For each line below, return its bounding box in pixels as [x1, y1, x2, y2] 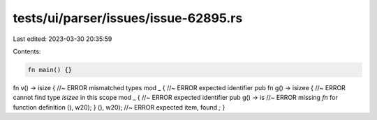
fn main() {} [27, 66, 73, 74]
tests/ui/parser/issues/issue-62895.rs [13, 10, 243, 26]
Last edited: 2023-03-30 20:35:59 [13, 35, 112, 43]
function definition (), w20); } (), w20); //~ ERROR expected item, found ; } [13, 103, 226, 111]
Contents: [13, 47, 41, 55]
